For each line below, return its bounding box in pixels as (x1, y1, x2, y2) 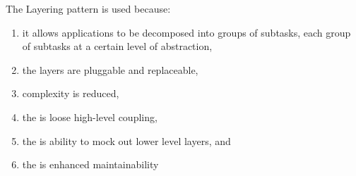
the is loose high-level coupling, (22, 109, 158, 124)
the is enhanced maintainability (22, 157, 159, 172)
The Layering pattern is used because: (6, 1, 171, 15)
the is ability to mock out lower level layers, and (22, 133, 231, 148)
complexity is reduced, (22, 86, 119, 101)
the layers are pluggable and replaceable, (22, 62, 198, 77)
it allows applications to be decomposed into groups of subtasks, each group (22, 25, 351, 39)
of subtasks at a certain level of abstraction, (22, 39, 213, 54)
